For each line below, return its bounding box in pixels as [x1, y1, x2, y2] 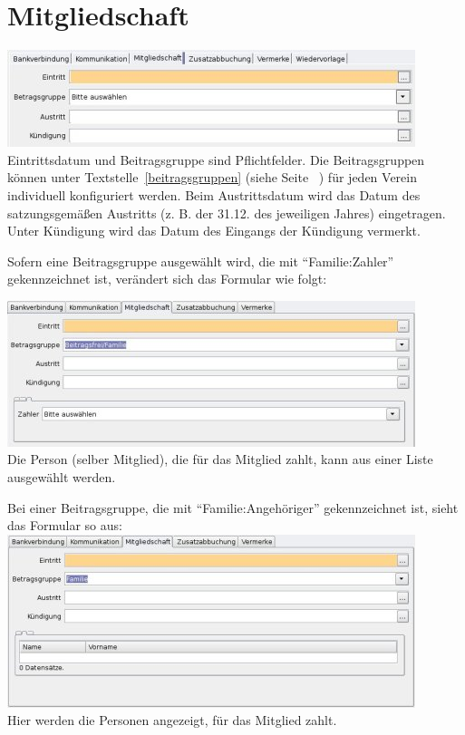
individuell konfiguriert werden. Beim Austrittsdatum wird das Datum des [7, 185, 421, 204]
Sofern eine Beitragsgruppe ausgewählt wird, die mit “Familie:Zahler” [7, 251, 394, 270]
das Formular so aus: [7, 516, 122, 535]
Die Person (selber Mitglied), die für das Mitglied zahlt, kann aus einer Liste [7, 450, 433, 469]
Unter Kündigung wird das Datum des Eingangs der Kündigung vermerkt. [7, 221, 421, 240]
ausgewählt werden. [7, 468, 116, 487]
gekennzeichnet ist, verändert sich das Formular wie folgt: [7, 269, 327, 288]
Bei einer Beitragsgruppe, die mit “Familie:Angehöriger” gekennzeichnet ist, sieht [7, 498, 459, 517]
